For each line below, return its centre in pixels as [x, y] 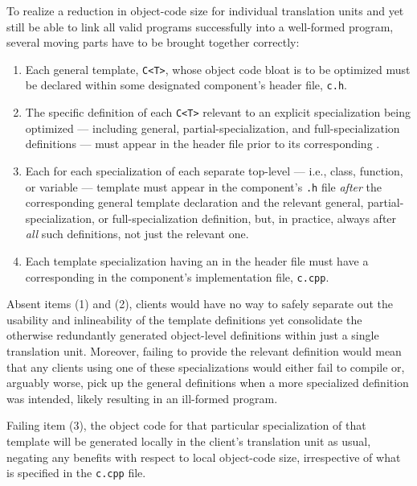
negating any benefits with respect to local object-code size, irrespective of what [204, 457]
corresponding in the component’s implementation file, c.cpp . [177, 276]
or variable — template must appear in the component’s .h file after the [203, 186]
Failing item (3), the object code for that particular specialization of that [186, 425]
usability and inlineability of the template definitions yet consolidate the [184, 319]
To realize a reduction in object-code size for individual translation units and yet [205, 10]
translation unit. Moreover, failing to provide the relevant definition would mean [204, 351]
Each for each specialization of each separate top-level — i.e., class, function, [214, 170]
